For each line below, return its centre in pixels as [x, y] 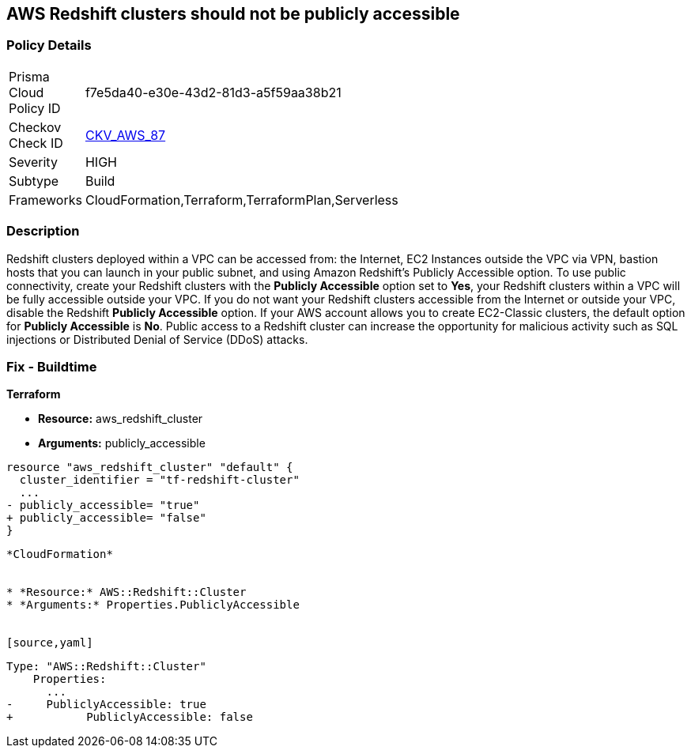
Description [43, 231]
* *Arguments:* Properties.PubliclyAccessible [153, 605]
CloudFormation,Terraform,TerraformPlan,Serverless [242, 200]
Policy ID [35, 108]
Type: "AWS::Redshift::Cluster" [106, 667]
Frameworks [45, 200]
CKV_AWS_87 [125, 135]
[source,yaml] [50, 643]
